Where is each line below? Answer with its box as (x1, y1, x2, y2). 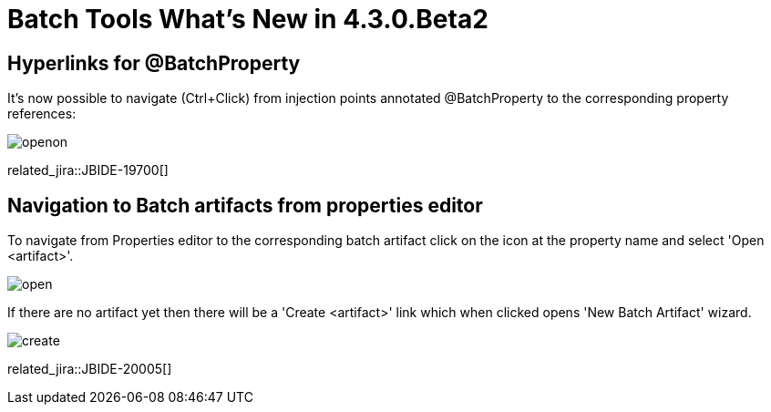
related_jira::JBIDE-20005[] (7, 361, 172, 377)
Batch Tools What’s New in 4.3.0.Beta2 (7, 4, 488, 35)
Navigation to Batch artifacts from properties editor (7, 193, 483, 217)
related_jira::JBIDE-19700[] (7, 162, 169, 179)
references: (7, 106, 77, 122)
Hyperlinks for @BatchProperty (7, 51, 301, 75)
